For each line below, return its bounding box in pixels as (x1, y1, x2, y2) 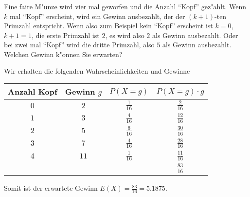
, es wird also (105, 30, 144, 40)
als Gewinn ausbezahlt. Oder (152, 30, 238, 40)
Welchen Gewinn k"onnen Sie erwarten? (4, 49, 123, 59)
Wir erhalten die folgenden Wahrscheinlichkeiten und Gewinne (4, 65, 190, 76)
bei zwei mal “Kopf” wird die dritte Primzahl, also (4, 39, 155, 50)
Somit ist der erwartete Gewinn (4, 183, 98, 193)
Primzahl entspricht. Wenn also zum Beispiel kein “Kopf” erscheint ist (4, 20, 213, 31)
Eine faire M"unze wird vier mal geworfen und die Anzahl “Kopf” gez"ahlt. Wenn (4, 1, 247, 11)
